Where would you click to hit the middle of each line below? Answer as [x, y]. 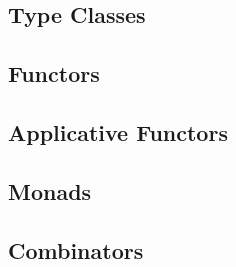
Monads [50, 190]
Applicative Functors [118, 131]
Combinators [76, 249]
